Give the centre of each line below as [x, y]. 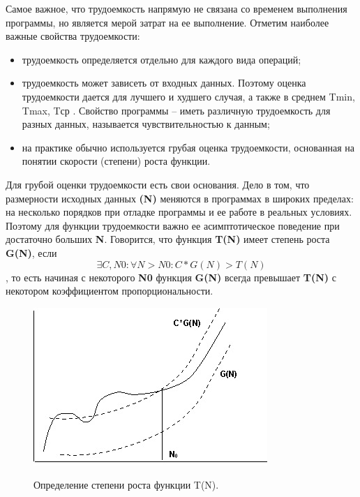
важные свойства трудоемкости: [73, 36]
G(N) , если [31, 252]
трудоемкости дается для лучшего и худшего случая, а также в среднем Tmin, [188, 96]
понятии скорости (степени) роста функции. [116, 161]
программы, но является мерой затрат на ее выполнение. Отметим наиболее [167, 22]
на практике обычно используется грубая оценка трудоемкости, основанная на [188, 147]
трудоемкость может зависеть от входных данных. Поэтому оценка [164, 83]
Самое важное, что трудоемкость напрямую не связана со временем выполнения [177, 8]
